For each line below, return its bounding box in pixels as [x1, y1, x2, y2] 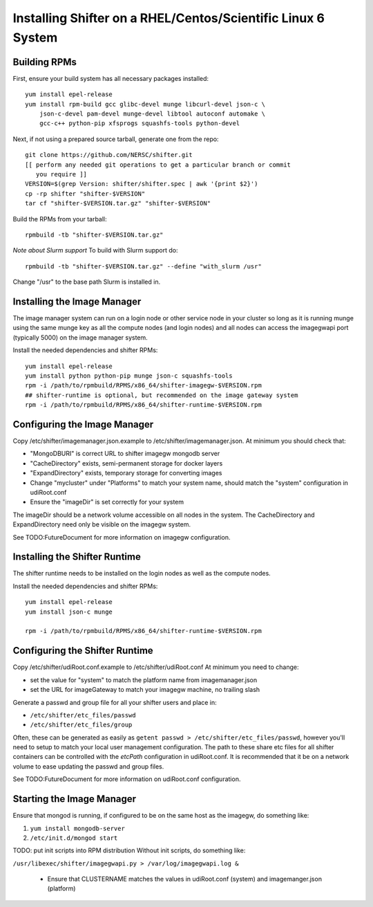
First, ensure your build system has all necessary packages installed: [12, 74, 209, 82]
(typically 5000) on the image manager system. [12, 333, 148, 342]
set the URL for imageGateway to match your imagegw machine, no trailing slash [30, 686, 260, 694]
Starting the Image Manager [12, 793, 137, 805]
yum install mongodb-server [30, 824, 126, 832]
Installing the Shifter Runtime [12, 551, 141, 563]
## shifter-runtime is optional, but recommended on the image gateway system [25, 391, 298, 399]
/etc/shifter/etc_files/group [30, 721, 133, 729]
